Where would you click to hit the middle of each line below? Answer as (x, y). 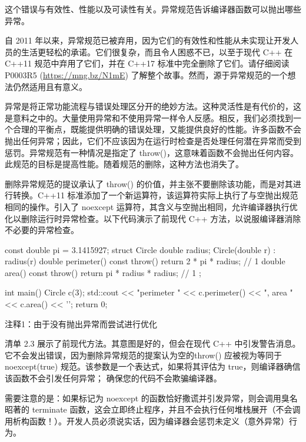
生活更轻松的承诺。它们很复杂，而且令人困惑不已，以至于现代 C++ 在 (157, 51)
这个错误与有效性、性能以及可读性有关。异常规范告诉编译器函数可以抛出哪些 (153, 9)
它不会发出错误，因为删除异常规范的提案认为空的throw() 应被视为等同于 (143, 355)
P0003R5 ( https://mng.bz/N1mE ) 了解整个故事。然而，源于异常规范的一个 (146, 74)
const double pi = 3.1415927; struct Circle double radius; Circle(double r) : (140, 249)
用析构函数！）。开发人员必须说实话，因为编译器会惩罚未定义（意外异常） (147, 421)
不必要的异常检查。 (42, 230)
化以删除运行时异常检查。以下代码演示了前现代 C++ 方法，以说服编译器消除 (153, 218)
